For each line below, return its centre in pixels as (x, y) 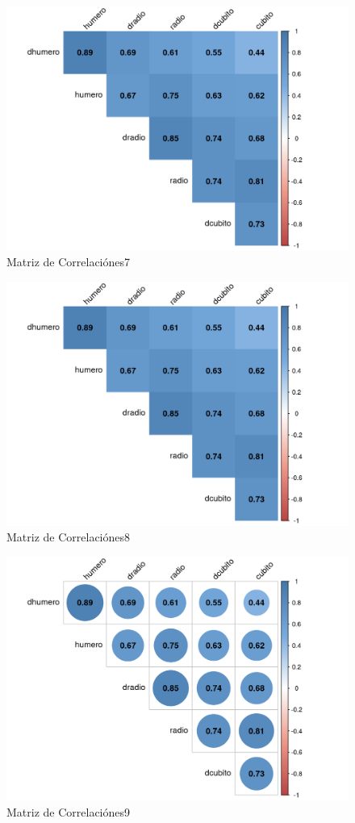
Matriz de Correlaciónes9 (69, 811)
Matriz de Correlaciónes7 (69, 262)
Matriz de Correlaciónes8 (69, 537)
